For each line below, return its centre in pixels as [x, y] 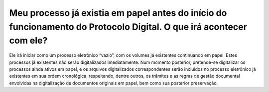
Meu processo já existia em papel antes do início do [118, 13]
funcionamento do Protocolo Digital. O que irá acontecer [128, 27]
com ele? [28, 41]
